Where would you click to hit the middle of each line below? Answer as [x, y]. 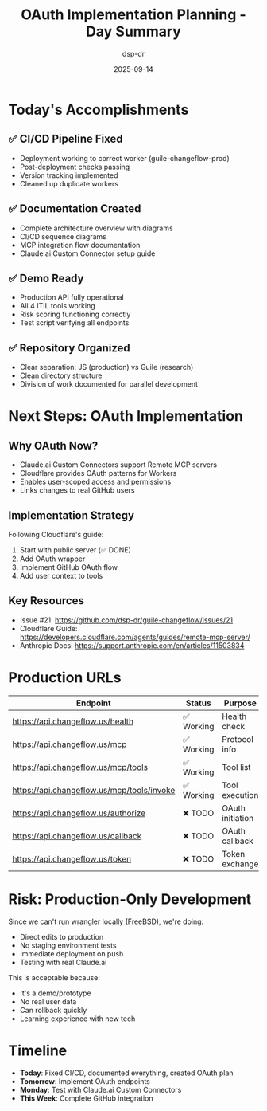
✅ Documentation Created [75, 209]
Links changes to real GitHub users [77, 490]
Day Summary [133, 31]
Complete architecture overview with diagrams [96, 228]
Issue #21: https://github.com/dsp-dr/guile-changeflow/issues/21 [126, 620]
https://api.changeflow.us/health [73, 721]
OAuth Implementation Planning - [133, 15]
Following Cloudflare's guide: [56, 534]
